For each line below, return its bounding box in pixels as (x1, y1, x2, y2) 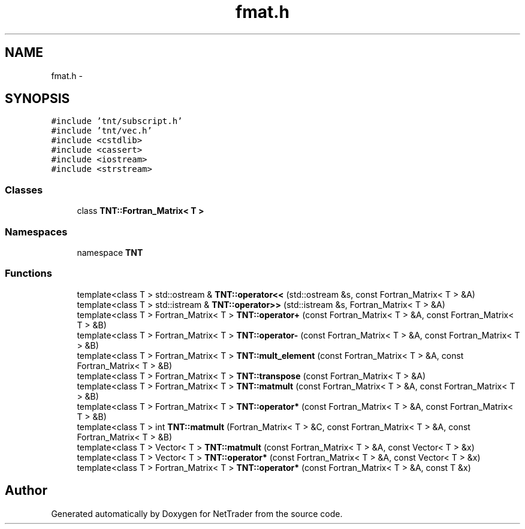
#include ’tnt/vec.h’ (51, 126, 152, 136)
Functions (5, 267, 52, 280)
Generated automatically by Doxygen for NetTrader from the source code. (51, 508, 343, 519)
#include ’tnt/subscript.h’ (51, 116, 183, 126)
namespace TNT (77, 247, 143, 258)
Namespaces (5, 225, 68, 238)
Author (5, 483, 47, 498)
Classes (5, 183, 43, 196)
